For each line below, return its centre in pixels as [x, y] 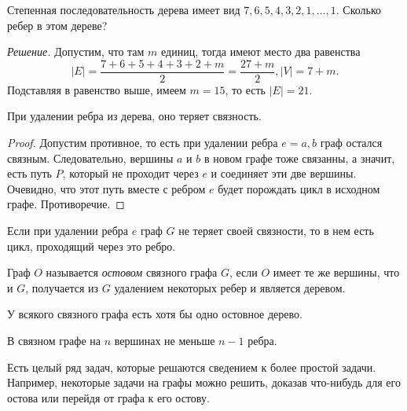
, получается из [62, 287]
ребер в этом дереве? [57, 25]
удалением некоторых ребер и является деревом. [230, 287]
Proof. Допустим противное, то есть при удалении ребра [143, 143]
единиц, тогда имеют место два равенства [261, 51]
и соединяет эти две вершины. [284, 173]
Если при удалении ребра [68, 230]
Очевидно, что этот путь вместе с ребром [106, 188]
